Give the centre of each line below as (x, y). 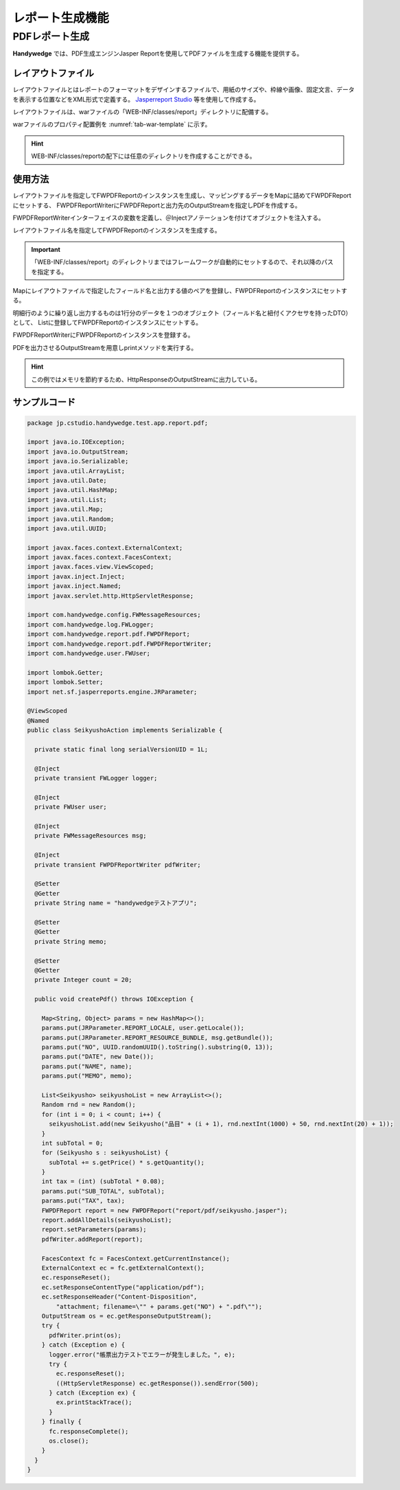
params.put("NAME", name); (87, 1066)
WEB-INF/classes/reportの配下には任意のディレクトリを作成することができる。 (144, 156)
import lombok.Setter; (65, 682)
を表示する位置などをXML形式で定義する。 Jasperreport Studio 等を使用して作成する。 (136, 99)
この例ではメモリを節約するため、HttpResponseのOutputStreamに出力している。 (146, 379)
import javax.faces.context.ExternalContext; (105, 548)
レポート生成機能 (61, 18)
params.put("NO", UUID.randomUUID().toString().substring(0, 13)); (157, 1047)
